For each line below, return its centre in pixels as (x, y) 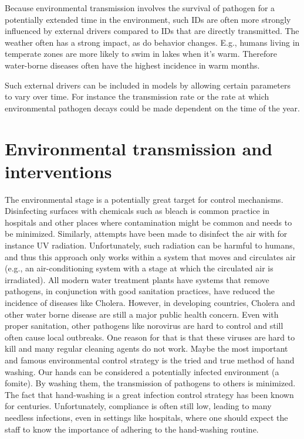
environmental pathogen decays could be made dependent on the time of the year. (152, 108)
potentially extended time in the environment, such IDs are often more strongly (148, 19)
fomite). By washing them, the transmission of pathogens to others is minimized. (150, 383)
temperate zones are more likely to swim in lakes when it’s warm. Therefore (141, 54)
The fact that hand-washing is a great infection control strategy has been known (149, 394)
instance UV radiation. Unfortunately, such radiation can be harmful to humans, (150, 245)
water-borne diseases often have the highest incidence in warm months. (132, 65)
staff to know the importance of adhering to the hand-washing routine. (132, 429)
